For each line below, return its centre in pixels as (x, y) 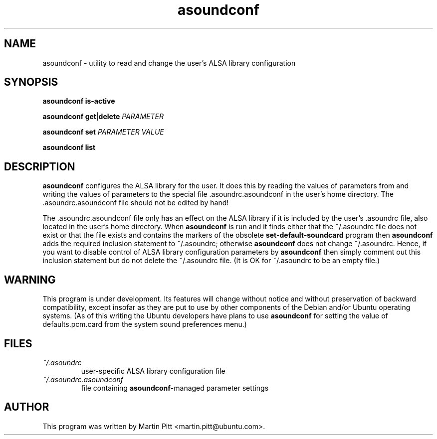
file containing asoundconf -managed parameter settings (175, 388)
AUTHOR (27, 407)
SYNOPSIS (31, 82)
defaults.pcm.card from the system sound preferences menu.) (145, 324)
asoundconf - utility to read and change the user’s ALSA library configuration (169, 63)
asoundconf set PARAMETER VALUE (103, 132)
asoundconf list (69, 147)
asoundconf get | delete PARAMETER (103, 117)
